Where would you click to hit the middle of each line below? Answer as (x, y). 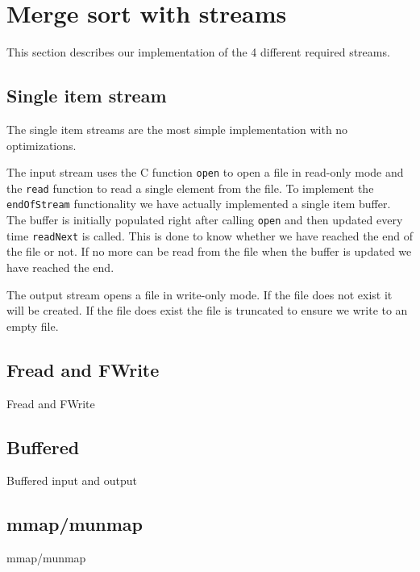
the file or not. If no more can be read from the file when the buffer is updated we (209, 251)
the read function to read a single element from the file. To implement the (190, 188)
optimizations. (42, 145)
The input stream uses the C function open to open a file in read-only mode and (205, 172)
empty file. (33, 326)
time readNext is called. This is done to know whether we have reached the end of (210, 235)
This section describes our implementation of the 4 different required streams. (198, 52)
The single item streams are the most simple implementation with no (177, 129)
